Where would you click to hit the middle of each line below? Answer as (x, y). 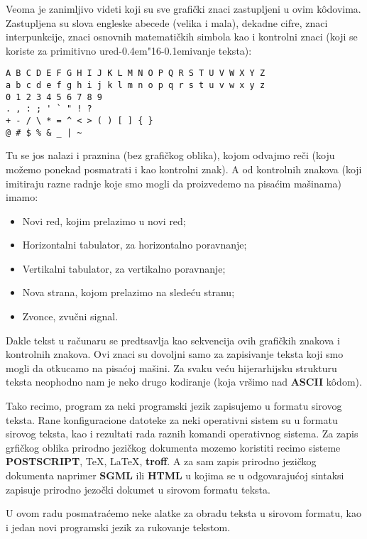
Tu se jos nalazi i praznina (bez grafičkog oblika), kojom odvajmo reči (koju (170, 155)
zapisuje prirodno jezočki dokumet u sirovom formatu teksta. (138, 489)
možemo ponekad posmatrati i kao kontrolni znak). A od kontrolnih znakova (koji (184, 169)
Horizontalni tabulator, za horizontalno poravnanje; (135, 245)
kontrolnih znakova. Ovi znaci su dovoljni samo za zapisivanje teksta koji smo (175, 354)
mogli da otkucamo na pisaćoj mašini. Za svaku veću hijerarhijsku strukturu (171, 367)
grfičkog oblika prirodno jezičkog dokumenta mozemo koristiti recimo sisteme (173, 447)
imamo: (22, 197)
